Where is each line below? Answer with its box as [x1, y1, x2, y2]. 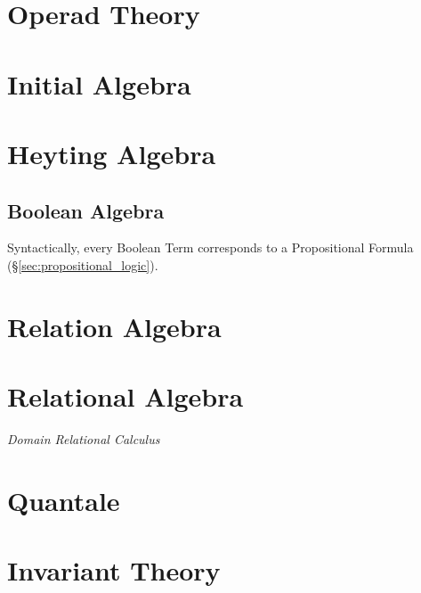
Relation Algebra [7, 308, 222, 344]
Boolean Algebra [7, 196, 165, 224]
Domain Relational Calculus [7, 430, 160, 449]
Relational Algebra [7, 378, 244, 415]
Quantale [7, 482, 120, 518]
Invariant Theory [7, 552, 221, 589]
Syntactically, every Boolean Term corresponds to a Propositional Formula [7, 238, 414, 257]
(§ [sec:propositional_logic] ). [7, 255, 158, 274]
